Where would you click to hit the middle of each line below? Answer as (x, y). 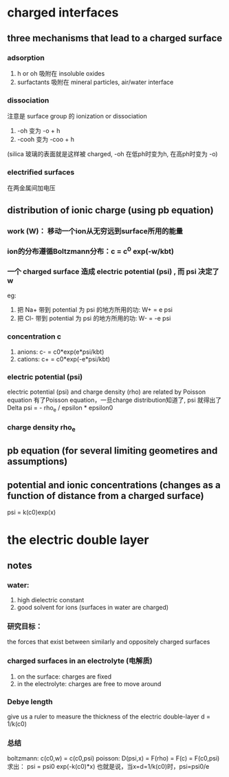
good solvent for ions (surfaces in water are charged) (93, 608)
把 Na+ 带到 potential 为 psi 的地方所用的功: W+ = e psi (95, 310)
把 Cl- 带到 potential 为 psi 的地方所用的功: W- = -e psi (94, 319)
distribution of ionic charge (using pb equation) (111, 210)
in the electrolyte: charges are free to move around (89, 683)
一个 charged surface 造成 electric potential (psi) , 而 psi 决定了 (113, 272)
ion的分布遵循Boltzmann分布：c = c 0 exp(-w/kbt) (90, 251)
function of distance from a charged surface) (106, 496)
